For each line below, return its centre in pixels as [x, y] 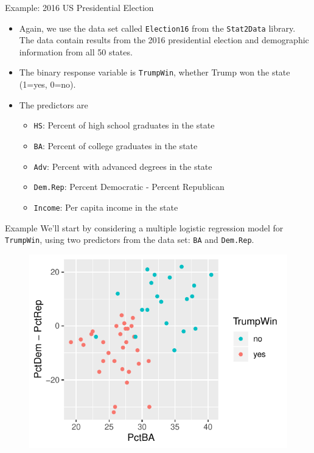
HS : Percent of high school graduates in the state [124, 125]
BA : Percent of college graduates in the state [116, 145]
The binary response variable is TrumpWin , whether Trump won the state [155, 72]
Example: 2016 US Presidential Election [79, 7]
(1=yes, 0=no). [47, 84]
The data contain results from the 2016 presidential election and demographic [164, 40]
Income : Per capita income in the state [106, 207]
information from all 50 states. [76, 51]
